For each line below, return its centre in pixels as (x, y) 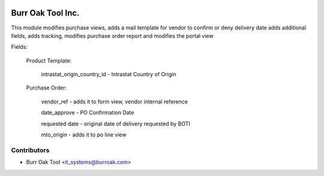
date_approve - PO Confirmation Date (88, 113)
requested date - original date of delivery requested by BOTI (115, 124)
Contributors (30, 150)
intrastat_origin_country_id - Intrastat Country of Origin (109, 74)
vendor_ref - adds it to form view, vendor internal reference (115, 102)
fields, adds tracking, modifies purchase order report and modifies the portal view (112, 35)
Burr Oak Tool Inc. (45, 13)
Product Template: (49, 61)
